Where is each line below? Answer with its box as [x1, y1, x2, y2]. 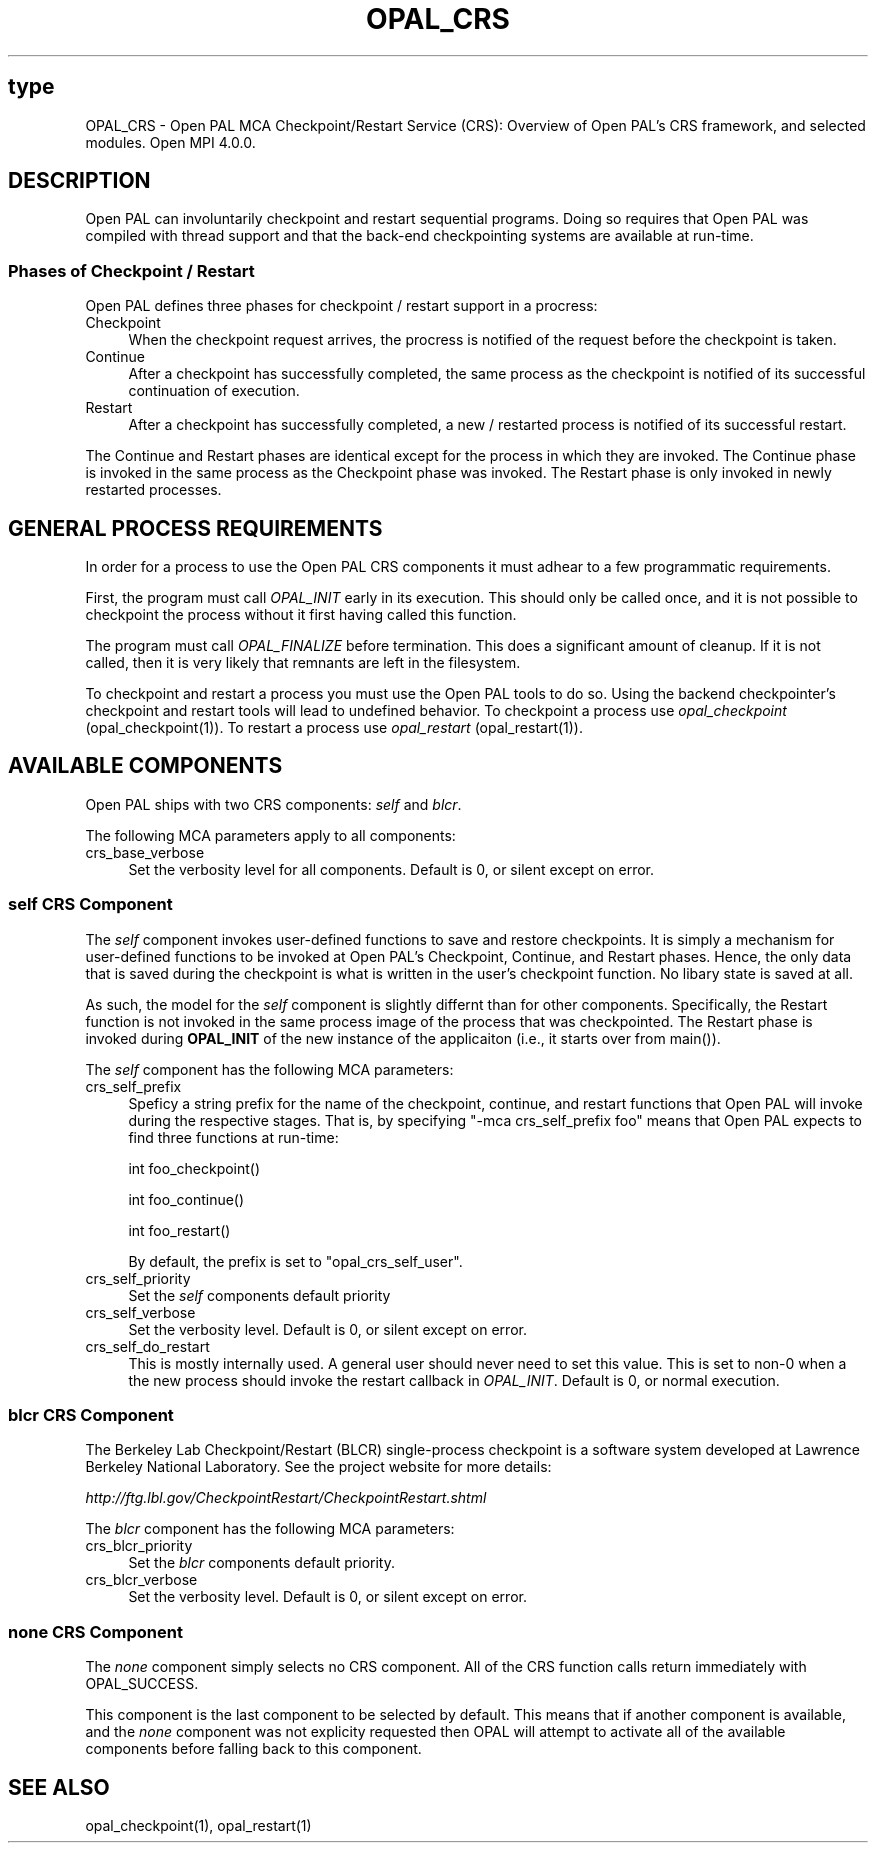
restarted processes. [85, 481, 222, 499]
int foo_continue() [128, 1190, 245, 1208]
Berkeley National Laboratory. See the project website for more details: [85, 1458, 552, 1476]
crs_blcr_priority [85, 1537, 193, 1555]
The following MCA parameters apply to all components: [85, 826, 456, 844]
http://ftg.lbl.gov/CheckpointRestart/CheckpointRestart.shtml [85, 1489, 487, 1507]
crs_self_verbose [85, 1303, 196, 1321]
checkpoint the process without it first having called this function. [85, 606, 517, 624]
